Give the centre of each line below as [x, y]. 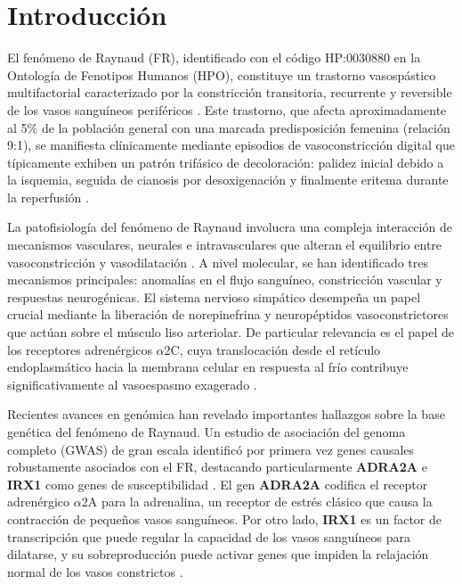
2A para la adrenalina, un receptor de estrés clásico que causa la [257, 502]
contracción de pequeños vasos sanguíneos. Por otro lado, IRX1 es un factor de [224, 518]
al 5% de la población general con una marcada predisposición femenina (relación [229, 127]
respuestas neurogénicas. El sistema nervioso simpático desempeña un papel [214, 296]
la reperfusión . [48, 197]
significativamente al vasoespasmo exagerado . [132, 384]
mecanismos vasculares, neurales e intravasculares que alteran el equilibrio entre [225, 245]
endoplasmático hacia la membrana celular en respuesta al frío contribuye [208, 367]
